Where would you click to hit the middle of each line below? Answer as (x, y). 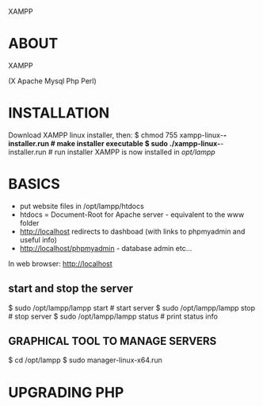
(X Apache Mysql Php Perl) (52, 81)
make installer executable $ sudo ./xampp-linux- (139, 143)
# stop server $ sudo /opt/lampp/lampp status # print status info (113, 316)
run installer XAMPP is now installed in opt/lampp (135, 152)
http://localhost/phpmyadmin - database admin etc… (106, 248)
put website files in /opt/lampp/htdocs (82, 206)
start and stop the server (71, 289)
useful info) (38, 240)
